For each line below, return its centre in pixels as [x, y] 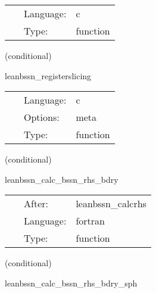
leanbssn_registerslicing [48, 75]
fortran [90, 221]
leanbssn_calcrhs [111, 204]
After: [36, 204]
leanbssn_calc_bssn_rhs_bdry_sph [71, 283]
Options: [42, 117]
